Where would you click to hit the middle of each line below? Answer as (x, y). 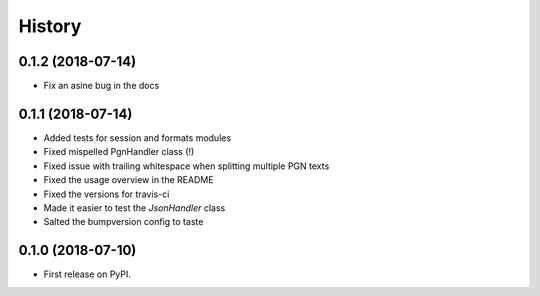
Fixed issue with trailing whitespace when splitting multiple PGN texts (186, 166)
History (50, 26)
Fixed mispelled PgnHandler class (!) (119, 152)
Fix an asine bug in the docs (101, 86)
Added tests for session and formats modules (137, 137)
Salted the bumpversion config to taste (123, 222)
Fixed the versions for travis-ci (106, 194)
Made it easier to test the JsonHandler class (134, 207)
